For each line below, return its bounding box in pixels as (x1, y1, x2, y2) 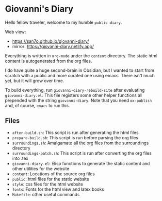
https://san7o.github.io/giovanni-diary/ (12, 38, 89, 44)
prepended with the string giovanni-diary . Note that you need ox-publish (5, 97, 152, 103)
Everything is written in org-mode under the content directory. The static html (5, 52, 158, 59)
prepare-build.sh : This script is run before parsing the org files (12, 134, 138, 140)
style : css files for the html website (12, 181, 83, 187)
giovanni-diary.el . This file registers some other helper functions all (5, 92, 143, 98)
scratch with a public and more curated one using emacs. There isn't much (5, 72, 155, 78)
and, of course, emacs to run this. (5, 102, 70, 108)
